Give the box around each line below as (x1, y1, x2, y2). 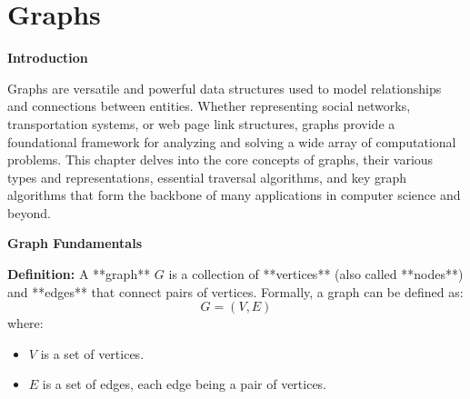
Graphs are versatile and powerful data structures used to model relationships (7, 78, 442, 97)
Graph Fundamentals (7, 234, 143, 253)
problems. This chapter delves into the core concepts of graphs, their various (7, 150, 434, 169)
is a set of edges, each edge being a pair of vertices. (42, 374, 327, 394)
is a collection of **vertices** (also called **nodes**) (168, 264, 464, 284)
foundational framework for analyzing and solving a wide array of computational (7, 132, 456, 151)
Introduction (7, 48, 88, 67)
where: (7, 314, 44, 333)
